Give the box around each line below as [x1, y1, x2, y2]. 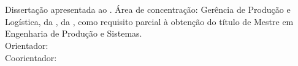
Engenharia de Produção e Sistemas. [5, 27, 142, 40]
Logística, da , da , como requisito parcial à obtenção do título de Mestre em [5, 15, 294, 28]
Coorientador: [5, 51, 57, 64]
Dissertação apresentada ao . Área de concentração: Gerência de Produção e [5, 3, 291, 16]
